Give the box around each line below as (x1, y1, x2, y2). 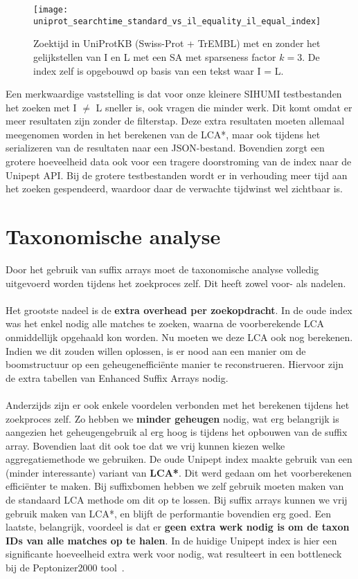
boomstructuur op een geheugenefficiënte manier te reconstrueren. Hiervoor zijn (6, 357, 344, 371)
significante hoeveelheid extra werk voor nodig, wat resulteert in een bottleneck (6, 546, 342, 561)
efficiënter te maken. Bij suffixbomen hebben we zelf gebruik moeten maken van (6, 479, 344, 493)
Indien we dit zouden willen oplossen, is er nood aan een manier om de (6, 343, 306, 358)
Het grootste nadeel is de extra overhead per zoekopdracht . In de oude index (6, 302, 352, 317)
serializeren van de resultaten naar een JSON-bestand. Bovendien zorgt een (6, 140, 325, 155)
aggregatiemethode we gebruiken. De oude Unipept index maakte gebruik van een (6, 452, 352, 466)
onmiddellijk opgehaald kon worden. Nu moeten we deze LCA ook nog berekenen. (6, 329, 353, 344)
